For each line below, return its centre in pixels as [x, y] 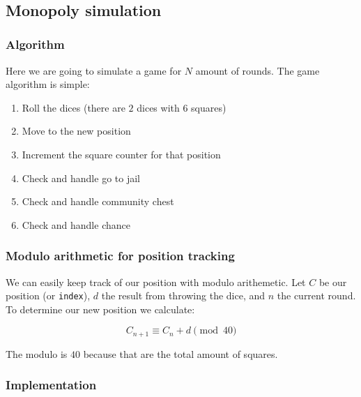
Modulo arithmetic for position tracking [120, 256]
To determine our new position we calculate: [100, 309]
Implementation [51, 385]
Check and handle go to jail [81, 178]
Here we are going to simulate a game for [94, 70]
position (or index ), [48, 295]
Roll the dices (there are [74, 107]
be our [333, 282]
